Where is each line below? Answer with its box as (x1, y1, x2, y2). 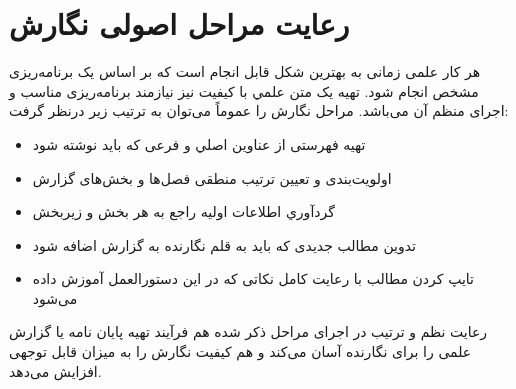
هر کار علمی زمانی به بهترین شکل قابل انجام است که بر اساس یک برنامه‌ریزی (9, 61, 481, 82)
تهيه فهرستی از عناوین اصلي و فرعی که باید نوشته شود (32, 133, 366, 154)
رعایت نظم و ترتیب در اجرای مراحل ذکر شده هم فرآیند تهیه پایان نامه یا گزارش (9, 321, 488, 342)
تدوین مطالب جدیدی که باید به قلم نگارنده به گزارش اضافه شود (32, 234, 416, 255)
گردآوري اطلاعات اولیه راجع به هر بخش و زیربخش (32, 201, 335, 222)
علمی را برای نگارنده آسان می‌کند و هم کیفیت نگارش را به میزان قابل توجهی (9, 341, 472, 362)
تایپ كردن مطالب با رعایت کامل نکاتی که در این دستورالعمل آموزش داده (32, 268, 474, 289)
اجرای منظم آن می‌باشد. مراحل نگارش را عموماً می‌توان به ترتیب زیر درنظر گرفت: (9, 100, 509, 121)
